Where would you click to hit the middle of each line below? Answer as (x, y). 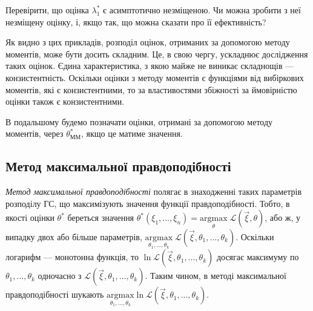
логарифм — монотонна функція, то (72, 257)
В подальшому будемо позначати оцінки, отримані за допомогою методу (139, 121)
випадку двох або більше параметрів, (74, 236)
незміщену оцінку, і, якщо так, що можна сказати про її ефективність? (136, 21)
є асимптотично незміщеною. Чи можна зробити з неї (202, 10)
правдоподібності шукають (55, 294)
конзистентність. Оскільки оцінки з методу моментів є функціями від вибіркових (155, 77)
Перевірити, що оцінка (47, 10)
